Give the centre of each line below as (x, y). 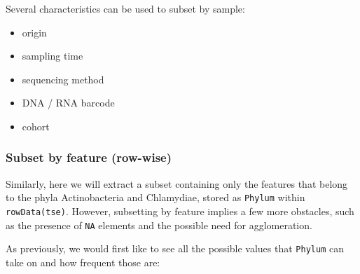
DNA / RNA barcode (68, 103)
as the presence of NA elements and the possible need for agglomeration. (159, 225)
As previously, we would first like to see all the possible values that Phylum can (175, 248)
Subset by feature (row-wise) (89, 157)
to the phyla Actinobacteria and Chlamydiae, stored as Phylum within (155, 197)
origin (34, 32)
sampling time (53, 56)
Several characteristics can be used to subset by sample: (125, 8)
